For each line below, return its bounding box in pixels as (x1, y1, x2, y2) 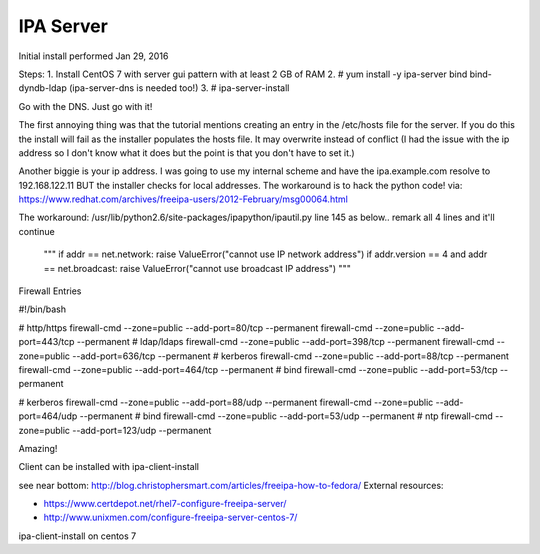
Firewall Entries (18, 285, 82, 297)
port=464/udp (18, 410, 78, 422)
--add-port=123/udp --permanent (71, 424, 212, 436)
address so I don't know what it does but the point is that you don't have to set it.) (18, 146, 355, 159)
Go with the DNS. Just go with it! (18, 100, 153, 112)
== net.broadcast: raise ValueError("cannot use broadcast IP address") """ (43, 262, 352, 274)
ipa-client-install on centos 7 (18, 530, 137, 542)
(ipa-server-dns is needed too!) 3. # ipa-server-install (68, 82, 290, 94)
